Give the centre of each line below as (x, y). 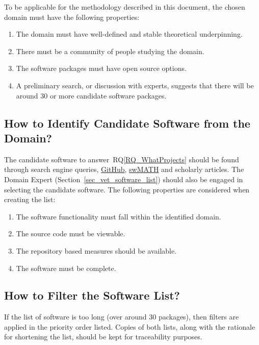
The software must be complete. (66, 268)
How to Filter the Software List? (92, 295)
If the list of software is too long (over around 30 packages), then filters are (122, 317)
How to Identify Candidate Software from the (127, 123)
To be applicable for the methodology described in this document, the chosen (125, 7)
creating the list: (30, 199)
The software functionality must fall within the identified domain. (119, 216)
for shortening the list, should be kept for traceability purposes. (103, 337)
